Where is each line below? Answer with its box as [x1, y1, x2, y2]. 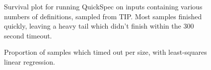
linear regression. [4, 56, 55, 67]
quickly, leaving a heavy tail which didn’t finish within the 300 [4, 21, 194, 31]
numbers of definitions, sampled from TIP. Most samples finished [4, 11, 202, 21]
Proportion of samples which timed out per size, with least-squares [4, 47, 207, 57]
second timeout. [4, 30, 52, 40]
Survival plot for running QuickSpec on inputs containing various [4, 1, 203, 11]
